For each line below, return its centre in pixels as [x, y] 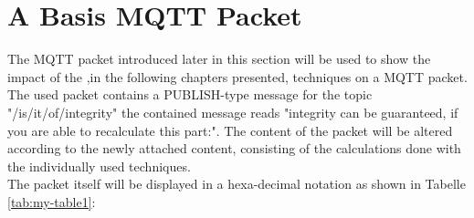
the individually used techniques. [99, 166]
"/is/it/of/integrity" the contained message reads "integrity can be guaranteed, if [233, 112]
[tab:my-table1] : [52, 201]
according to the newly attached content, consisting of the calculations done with [234, 148]
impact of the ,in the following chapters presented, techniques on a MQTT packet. [237, 76]
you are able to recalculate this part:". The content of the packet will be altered [230, 130]
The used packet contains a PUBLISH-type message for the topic [190, 94]
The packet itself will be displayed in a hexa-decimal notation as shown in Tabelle [237, 184]
